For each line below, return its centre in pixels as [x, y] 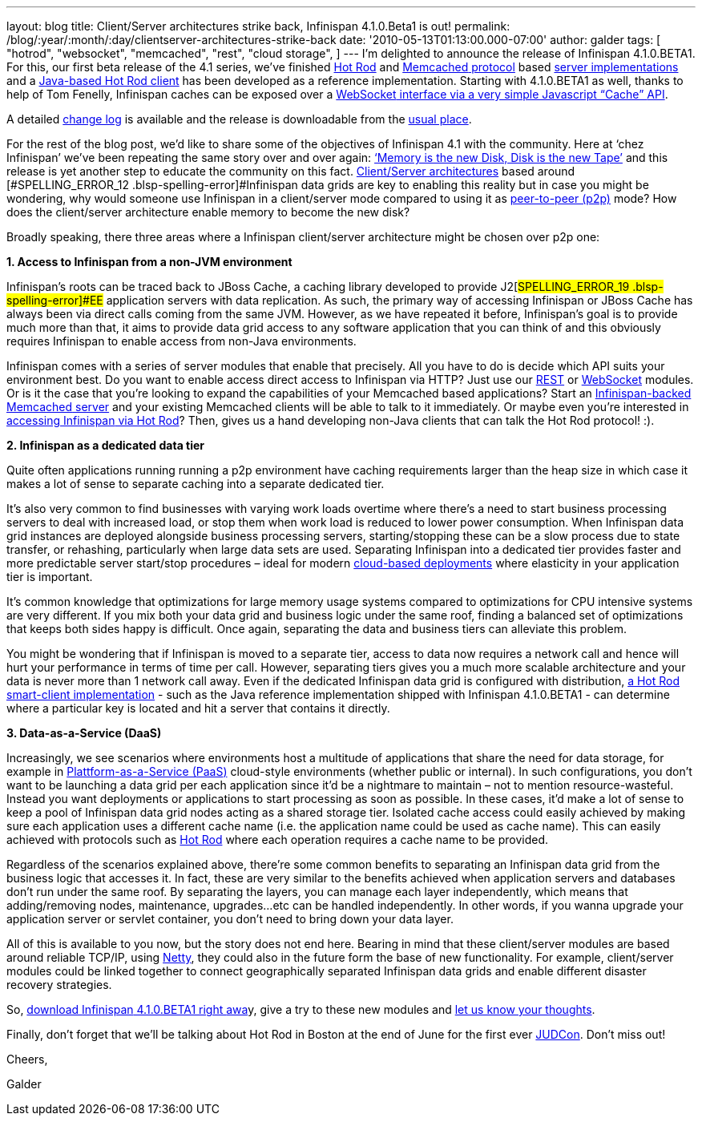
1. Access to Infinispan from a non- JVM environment [149, 262]
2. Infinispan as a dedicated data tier [106, 445]
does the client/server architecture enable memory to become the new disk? [208, 212]
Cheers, [27, 1059]
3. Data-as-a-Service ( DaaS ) [84, 733]
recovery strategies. [59, 985]
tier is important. [50, 577]
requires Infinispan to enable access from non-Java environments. [182, 341]
